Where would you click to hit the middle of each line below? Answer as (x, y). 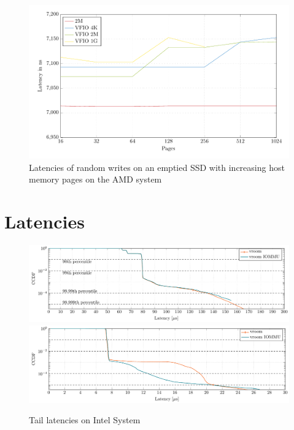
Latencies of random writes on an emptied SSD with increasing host (157, 167)
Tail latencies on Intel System (85, 420)
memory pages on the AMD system (95, 179)
